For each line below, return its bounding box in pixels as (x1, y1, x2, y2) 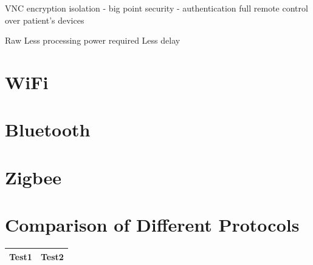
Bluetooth (5, 117, 91, 142)
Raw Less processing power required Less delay (5, 34, 181, 47)
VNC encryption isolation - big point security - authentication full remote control (5, 2, 308, 14)
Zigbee (5, 164, 62, 189)
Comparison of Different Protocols (5, 212, 300, 237)
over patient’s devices (5, 13, 84, 26)
